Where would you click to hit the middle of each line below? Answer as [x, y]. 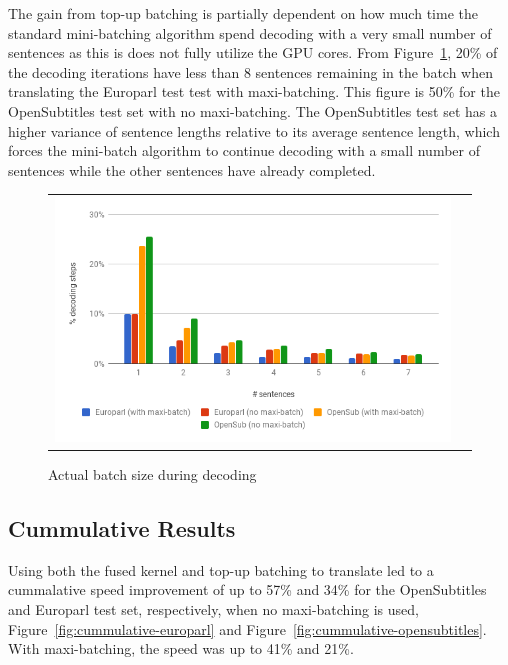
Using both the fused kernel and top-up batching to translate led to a [221, 569]
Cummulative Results [122, 528]
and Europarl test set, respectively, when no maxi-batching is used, [213, 609]
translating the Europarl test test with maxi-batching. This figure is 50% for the [254, 91]
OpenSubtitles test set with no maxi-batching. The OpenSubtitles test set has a [252, 110]
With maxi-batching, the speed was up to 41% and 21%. [181, 648]
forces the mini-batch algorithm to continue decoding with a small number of [244, 150]
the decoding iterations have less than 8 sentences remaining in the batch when [250, 71]
